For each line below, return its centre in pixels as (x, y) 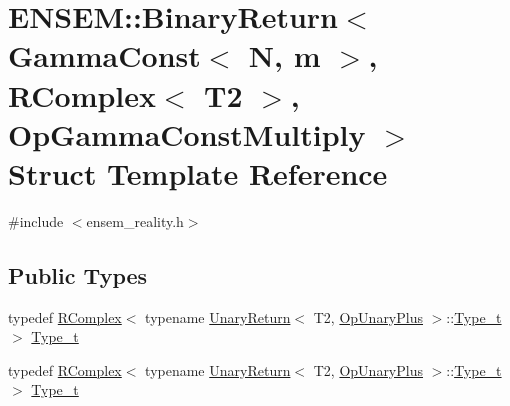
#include (36, 220)
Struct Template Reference (198, 172)
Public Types (78, 274)
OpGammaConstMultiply (187, 133)
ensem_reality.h (135, 220)
